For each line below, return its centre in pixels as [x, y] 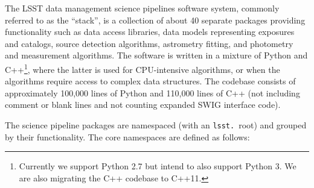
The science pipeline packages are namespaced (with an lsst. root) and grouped [156, 125]
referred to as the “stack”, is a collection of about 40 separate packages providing [155, 20]
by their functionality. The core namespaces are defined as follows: [127, 136]
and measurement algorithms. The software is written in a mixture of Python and [156, 55]
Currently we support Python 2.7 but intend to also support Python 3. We [158, 166]
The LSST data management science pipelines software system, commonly [142, 8]
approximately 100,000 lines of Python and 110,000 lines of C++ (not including [152, 92]
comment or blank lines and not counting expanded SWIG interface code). [143, 105]
